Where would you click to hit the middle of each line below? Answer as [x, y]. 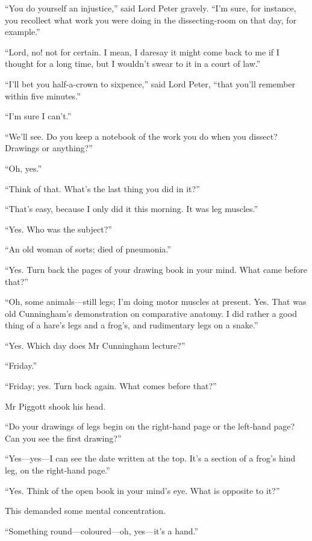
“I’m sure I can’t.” [38, 116]
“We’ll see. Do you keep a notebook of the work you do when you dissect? [141, 136]
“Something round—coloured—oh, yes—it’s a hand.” [102, 530]
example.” [23, 32]
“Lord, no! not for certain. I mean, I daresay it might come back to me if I [142, 52]
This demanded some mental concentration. [85, 511]
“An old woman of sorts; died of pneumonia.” [88, 249]
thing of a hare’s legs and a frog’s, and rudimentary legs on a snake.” [132, 325]
